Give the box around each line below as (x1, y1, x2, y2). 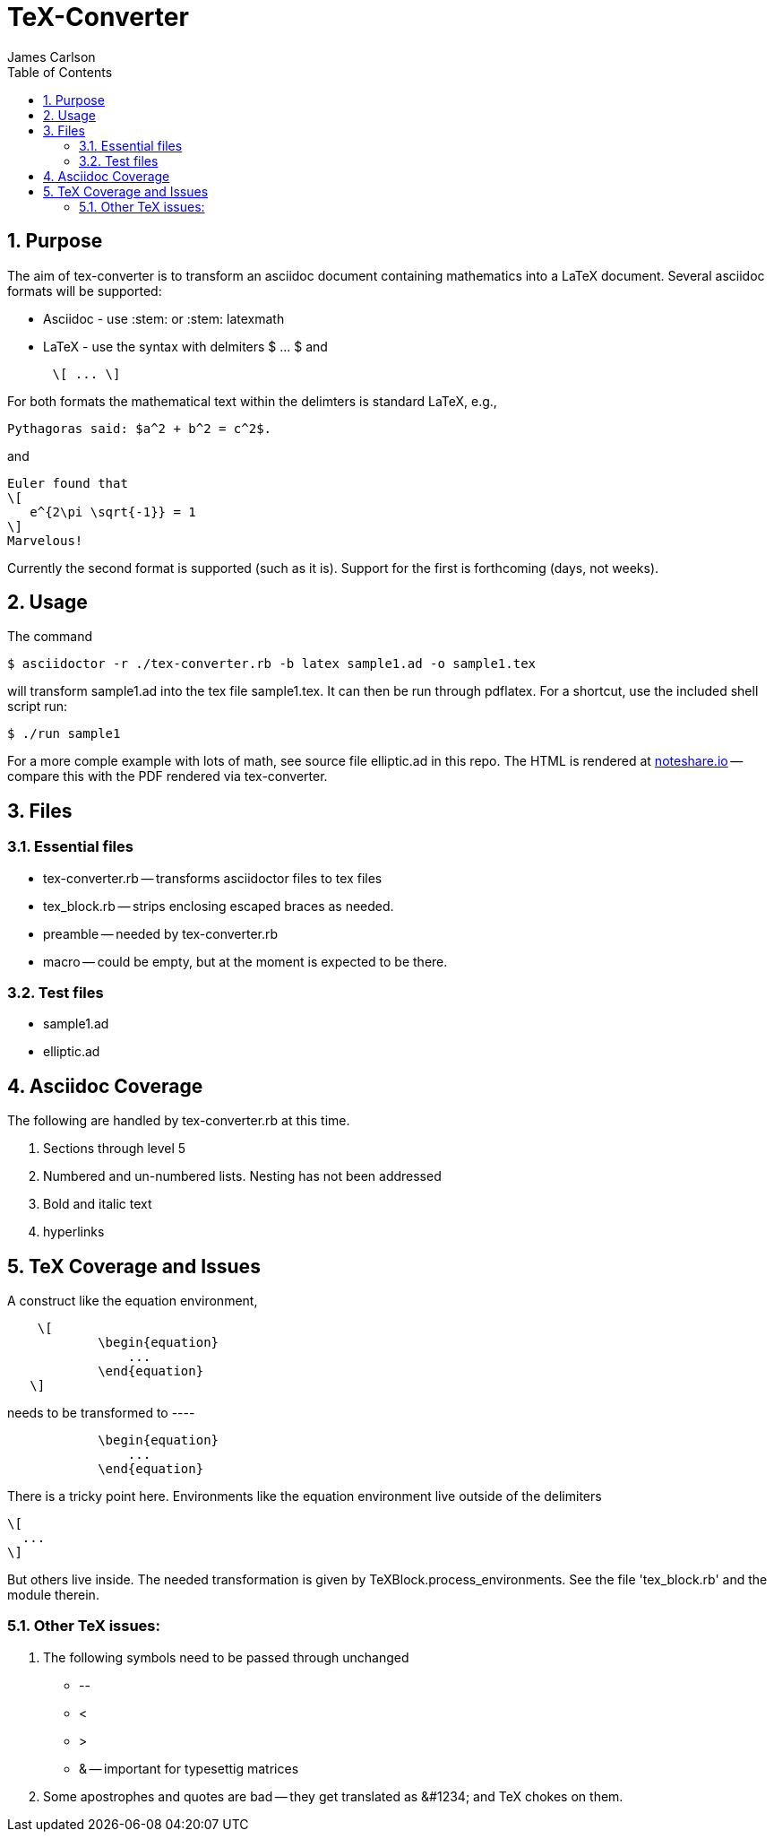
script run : (7, 698, 68, 715)
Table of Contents (7, 64, 113, 80)
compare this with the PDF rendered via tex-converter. (7, 768, 328, 785)
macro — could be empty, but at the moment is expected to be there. (43, 953, 448, 969)
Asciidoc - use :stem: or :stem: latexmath (43, 310, 285, 326)
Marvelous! (7, 533, 83, 548)
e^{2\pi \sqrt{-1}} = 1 (30, 504, 196, 519)
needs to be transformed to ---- (7, 1405, 195, 1421)
